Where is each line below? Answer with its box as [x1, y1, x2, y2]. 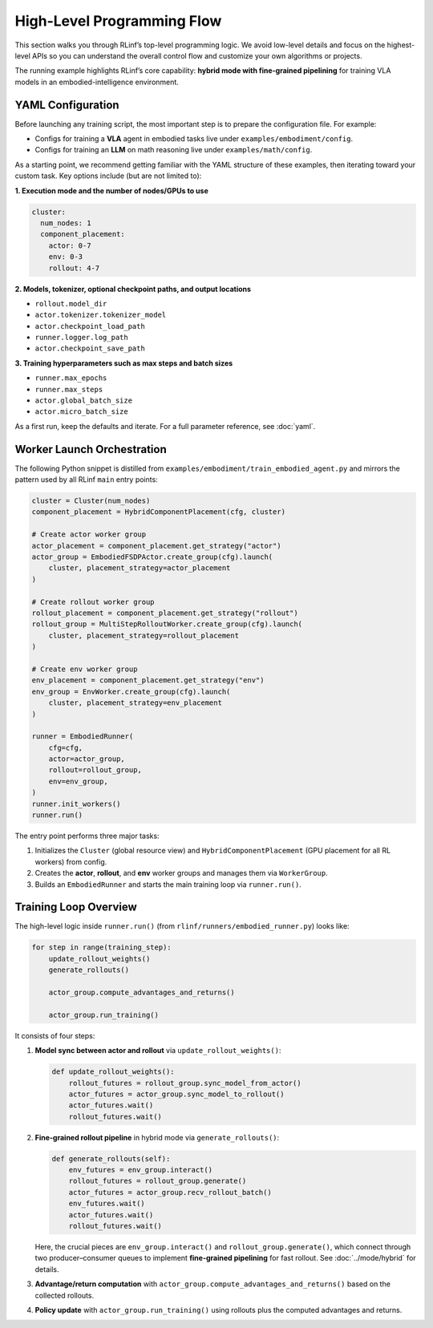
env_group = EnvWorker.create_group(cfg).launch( [31, 686, 231, 696]
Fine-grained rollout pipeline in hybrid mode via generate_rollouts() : [34, 1132, 280, 1142]
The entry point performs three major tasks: [14, 831, 160, 840]
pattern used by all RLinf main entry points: [14, 475, 158, 484]
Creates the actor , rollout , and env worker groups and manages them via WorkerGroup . [34, 868, 328, 878]
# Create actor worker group [31, 530, 147, 539]
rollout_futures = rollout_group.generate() [68, 1176, 247, 1186]
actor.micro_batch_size [34, 407, 128, 416]
